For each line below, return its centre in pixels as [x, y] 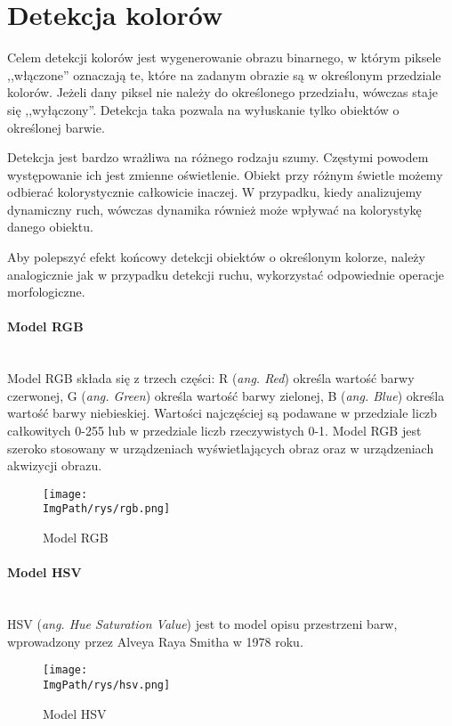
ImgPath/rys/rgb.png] [107, 509]
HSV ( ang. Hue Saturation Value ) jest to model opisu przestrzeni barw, [202, 624]
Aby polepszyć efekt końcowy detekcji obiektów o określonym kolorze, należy [216, 257]
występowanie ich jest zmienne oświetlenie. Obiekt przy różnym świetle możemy [225, 174]
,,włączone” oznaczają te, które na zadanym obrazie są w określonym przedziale [224, 74]
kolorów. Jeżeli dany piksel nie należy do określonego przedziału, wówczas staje [222, 92]
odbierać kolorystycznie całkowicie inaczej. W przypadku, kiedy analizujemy [215, 192]
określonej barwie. [56, 127]
